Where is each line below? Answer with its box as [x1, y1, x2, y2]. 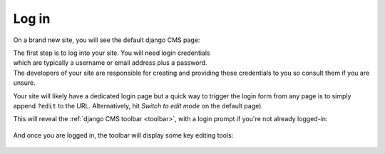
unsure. [13, 78, 36, 87]
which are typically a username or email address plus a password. [13, 58, 207, 67]
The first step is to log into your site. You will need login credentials [13, 48, 210, 57]
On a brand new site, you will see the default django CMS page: [13, 36, 200, 44]
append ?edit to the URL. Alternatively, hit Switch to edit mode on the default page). [13, 101, 264, 110]
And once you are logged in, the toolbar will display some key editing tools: [13, 130, 234, 139]
